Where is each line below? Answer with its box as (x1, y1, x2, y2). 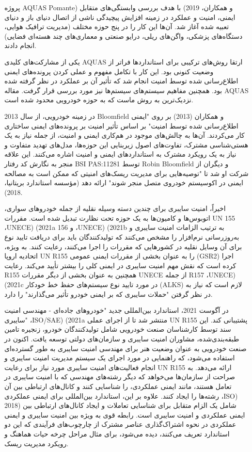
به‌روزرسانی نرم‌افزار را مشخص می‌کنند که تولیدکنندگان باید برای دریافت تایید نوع (4, 232, 239, 242)
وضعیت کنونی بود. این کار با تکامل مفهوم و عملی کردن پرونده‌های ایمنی (4, 66, 214, 76)
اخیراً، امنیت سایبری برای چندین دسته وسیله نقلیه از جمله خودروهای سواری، (4, 203, 226, 213)
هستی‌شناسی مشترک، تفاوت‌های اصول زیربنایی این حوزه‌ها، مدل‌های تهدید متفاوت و (4, 139, 249, 149)
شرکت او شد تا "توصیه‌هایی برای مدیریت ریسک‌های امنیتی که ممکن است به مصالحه (4, 168, 249, 178)
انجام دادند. (4, 40, 36, 50)
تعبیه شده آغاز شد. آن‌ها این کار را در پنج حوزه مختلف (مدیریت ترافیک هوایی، (4, 21, 229, 32)
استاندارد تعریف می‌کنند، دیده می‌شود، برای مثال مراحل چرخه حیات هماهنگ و (4, 428, 230, 438)
